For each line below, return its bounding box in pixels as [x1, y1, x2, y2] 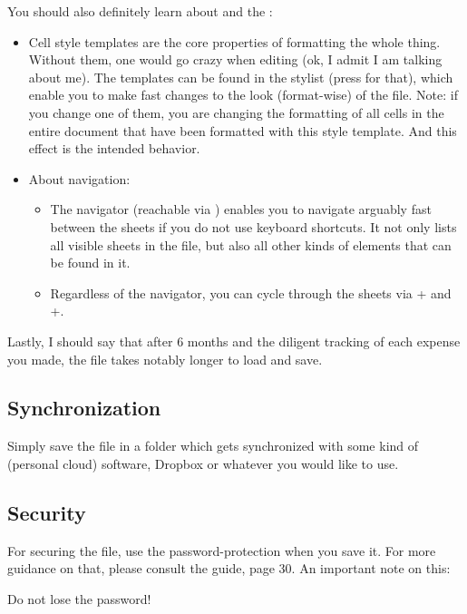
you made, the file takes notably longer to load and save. [7, 349, 323, 368]
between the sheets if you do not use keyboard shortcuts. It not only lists [50, 217, 457, 236]
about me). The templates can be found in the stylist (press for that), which [28, 67, 453, 86]
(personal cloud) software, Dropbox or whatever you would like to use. [7, 453, 399, 473]
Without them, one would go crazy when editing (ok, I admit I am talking [28, 50, 443, 69]
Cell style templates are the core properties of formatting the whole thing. [28, 32, 441, 51]
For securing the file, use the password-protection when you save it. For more [7, 541, 436, 560]
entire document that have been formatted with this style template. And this [28, 121, 457, 140]
